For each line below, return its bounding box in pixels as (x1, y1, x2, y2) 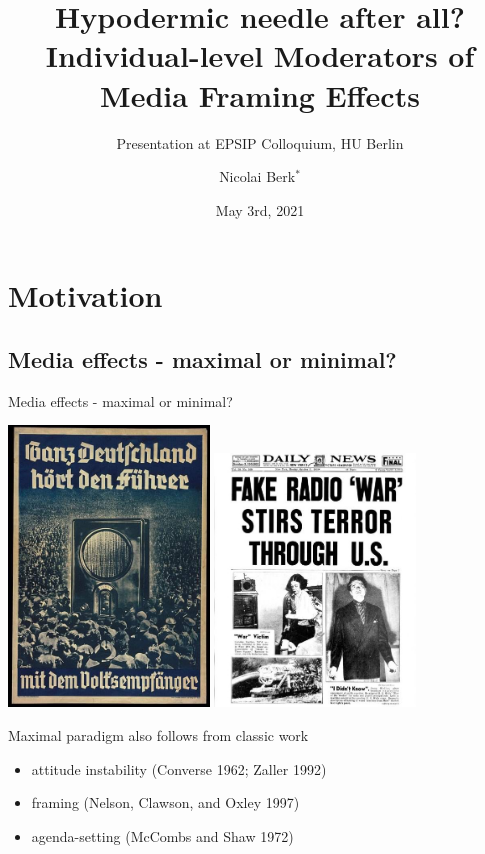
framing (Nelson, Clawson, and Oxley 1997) (31, 792, 300, 813)
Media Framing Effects (100, 74, 420, 115)
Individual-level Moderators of (45, 35, 475, 76)
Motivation (8, 275, 163, 316)
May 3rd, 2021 (215, 199, 305, 220)
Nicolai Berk (219, 166, 296, 187)
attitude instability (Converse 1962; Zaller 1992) (31, 758, 327, 779)
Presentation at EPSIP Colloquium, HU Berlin (116, 132, 404, 153)
